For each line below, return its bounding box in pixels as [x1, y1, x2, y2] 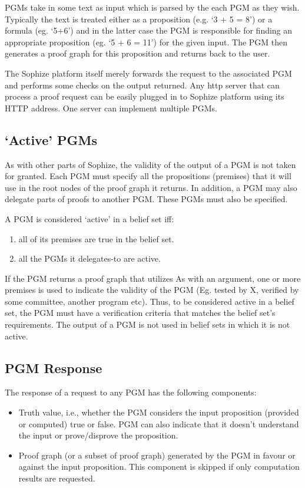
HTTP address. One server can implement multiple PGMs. [5, 101, 218, 114]
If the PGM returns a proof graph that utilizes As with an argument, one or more [5, 272, 301, 284]
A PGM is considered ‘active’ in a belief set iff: [5, 212, 174, 225]
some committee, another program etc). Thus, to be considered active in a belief [5, 295, 294, 307]
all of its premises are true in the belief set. [18, 232, 174, 245]
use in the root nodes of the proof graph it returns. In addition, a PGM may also [5, 181, 297, 193]
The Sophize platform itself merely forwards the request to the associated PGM [5, 67, 292, 79]
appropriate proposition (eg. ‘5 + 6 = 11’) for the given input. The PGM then [5, 35, 288, 48]
